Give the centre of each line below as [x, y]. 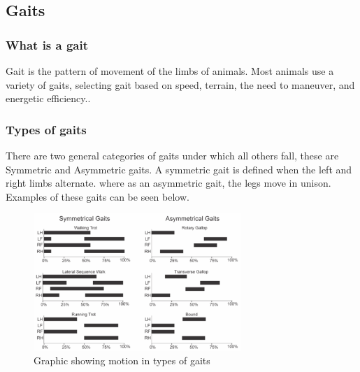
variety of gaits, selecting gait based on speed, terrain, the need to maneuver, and [180, 84]
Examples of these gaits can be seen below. [98, 196]
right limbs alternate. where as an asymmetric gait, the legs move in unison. [168, 183]
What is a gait [47, 44]
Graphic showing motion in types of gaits [122, 360]
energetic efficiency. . [48, 98]
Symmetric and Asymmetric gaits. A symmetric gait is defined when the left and [179, 169]
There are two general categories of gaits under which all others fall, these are [172, 155]
